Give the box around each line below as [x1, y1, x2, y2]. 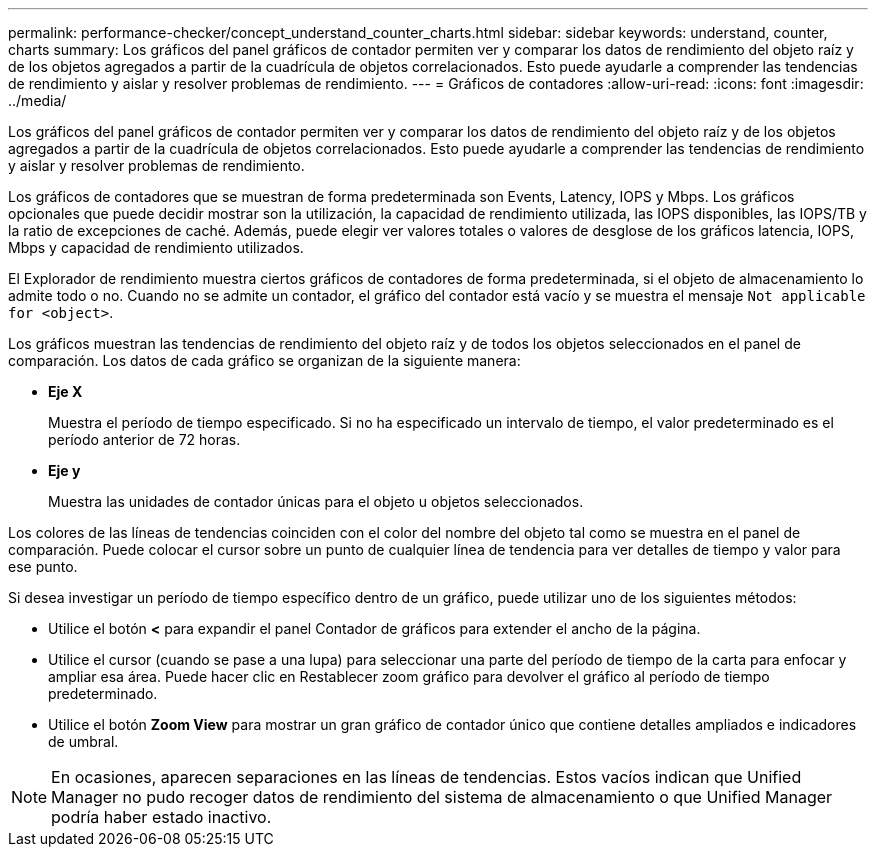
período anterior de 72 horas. [48, 431, 241, 448]
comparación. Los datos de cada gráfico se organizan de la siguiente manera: [8, 352, 521, 369]
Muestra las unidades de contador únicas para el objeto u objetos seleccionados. [48, 493, 584, 510]
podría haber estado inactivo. [51, 807, 272, 827]
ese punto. [8, 558, 78, 575]
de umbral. [48, 733, 119, 750]
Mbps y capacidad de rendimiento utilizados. [8, 239, 304, 256]
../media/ [8, 92, 67, 109]
